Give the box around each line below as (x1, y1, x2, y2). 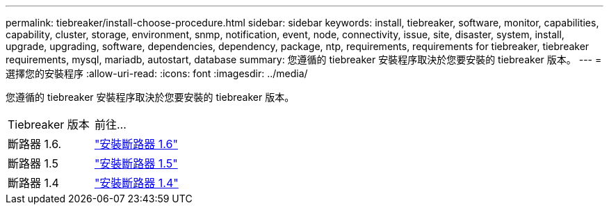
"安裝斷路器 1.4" (94, 176, 179, 190)
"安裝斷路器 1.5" (94, 156, 178, 170)
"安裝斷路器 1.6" (94, 137, 178, 151)
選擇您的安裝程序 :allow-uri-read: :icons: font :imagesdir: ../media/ (6, 67, 308, 79)
